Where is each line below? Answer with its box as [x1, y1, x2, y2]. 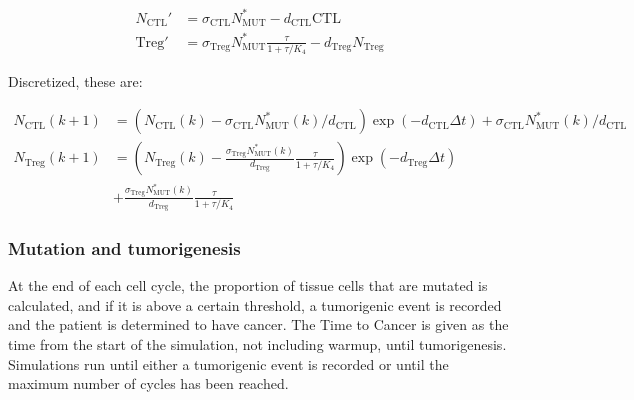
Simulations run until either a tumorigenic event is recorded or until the [8, 353, 449, 374]
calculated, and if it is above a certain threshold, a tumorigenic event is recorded [8, 294, 502, 315]
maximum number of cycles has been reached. [8, 373, 289, 394]
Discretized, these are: [8, 70, 143, 91]
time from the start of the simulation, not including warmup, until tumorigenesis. [8, 334, 507, 355]
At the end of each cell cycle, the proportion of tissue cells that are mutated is [8, 275, 488, 296]
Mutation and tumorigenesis [8, 235, 241, 260]
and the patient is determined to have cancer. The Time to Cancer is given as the [8, 314, 509, 335]
